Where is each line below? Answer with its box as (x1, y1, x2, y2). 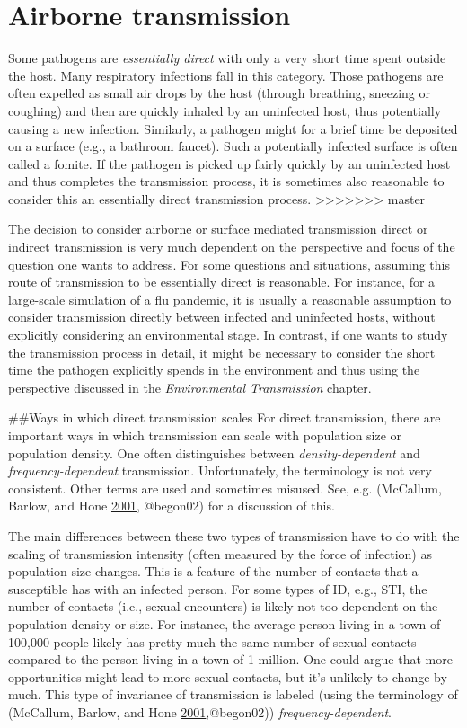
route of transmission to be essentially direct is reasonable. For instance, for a (8, 272, 436, 291)
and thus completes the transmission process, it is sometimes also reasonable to (8, 172, 445, 191)
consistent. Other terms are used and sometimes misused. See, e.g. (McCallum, (8, 478, 442, 497)
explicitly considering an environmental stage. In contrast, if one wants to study (8, 325, 448, 344)
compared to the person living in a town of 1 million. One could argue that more (8, 650, 453, 669)
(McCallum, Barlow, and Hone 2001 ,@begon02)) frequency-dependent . (8, 702, 392, 721)
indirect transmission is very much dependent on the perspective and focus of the (8, 237, 455, 256)
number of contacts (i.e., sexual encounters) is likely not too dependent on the (8, 597, 438, 616)
